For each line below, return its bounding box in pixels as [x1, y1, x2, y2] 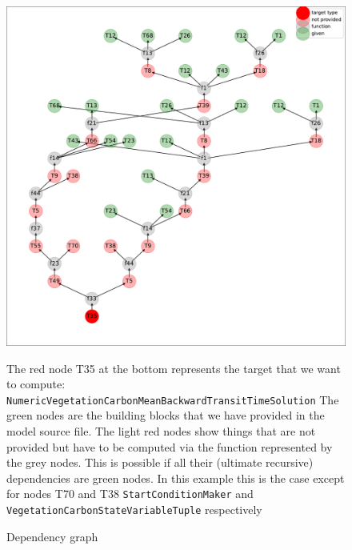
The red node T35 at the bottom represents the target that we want [6, 359, 341, 376]
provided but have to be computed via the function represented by [6, 438, 333, 455]
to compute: [6, 375, 66, 392]
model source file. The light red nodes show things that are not [6, 423, 316, 440]
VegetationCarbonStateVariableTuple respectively [6, 501, 262, 518]
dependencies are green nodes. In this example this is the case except [6, 469, 345, 486]
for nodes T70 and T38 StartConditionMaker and [6, 485, 254, 502]
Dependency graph [6, 528, 98, 544]
